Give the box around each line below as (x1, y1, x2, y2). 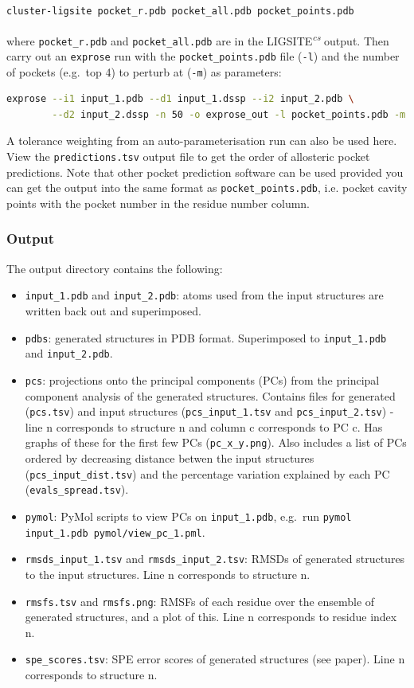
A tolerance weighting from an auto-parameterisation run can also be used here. (6, 132, 397, 149)
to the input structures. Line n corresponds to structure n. (25, 565, 310, 582)
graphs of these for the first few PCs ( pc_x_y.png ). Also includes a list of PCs (25, 434, 407, 451)
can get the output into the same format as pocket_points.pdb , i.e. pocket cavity (6, 179, 408, 196)
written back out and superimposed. (25, 302, 201, 319)
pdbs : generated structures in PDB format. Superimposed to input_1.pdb (25, 329, 387, 346)
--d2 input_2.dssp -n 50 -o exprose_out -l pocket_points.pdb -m (52, 108, 406, 120)
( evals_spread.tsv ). (25, 481, 129, 498)
